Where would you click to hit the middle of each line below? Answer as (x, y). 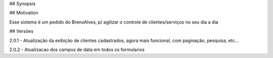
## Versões (21, 31)
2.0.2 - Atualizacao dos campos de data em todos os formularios (77, 49)
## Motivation (24, 13)
